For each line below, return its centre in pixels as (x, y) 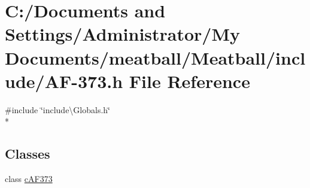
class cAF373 (29, 179)
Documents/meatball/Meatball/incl (155, 57)
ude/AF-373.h (64, 81)
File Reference (189, 81)
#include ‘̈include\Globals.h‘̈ (57, 109)
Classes (28, 154)
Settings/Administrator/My (123, 34)
